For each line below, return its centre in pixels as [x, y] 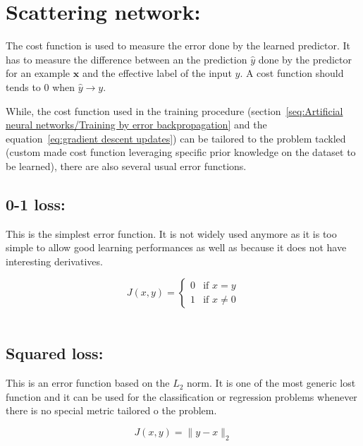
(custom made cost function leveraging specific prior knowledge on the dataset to [181, 152]
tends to [23, 86]
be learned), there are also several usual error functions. [126, 165]
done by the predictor [305, 59]
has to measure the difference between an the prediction [127, 59]
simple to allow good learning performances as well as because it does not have [176, 247]
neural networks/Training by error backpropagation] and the [136, 125]
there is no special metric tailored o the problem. [111, 410]
